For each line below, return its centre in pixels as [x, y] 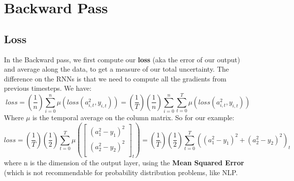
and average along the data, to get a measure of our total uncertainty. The [116, 69]
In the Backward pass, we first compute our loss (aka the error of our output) [122, 59]
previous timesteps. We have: [48, 88]
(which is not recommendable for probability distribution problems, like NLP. [121, 172]
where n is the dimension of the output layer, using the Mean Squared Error [124, 163]
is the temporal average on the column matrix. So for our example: [133, 117]
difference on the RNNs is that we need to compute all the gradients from [115, 78]
